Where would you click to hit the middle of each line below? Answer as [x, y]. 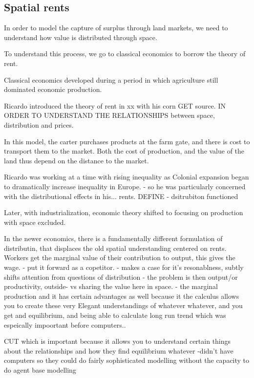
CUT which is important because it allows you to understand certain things [117, 341]
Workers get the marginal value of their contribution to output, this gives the [120, 257]
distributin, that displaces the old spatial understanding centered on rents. [115, 248]
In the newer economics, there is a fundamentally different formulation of [113, 238]
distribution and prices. [39, 124]
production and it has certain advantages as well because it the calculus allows [122, 296]
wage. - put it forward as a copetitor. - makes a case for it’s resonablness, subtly [124, 267]
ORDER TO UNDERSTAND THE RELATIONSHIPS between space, [109, 115]
